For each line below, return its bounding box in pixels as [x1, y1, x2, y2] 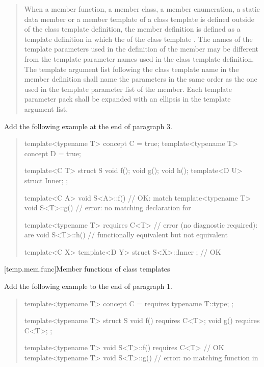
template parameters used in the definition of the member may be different [24, 43, 258, 54]
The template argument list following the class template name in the [24, 63, 239, 74]
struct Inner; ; [24, 175, 68, 185]
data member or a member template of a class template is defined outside [24, 13, 254, 24]
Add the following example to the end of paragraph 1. [4, 281, 172, 291]
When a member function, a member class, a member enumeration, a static [24, 4, 260, 14]
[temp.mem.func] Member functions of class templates [4, 263, 170, 274]
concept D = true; [24, 148, 81, 158]
